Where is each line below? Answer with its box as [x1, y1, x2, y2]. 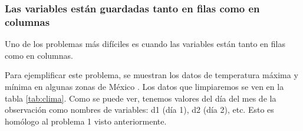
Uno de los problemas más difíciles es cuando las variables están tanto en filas [5, 38, 285, 50]
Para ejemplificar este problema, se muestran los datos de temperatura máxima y [5, 69, 298, 81]
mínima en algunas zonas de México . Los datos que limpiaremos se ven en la [5, 80, 284, 92]
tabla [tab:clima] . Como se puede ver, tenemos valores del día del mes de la [5, 92, 276, 104]
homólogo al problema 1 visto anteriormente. [5, 115, 167, 127]
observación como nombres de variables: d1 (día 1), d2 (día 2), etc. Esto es [5, 103, 274, 116]
